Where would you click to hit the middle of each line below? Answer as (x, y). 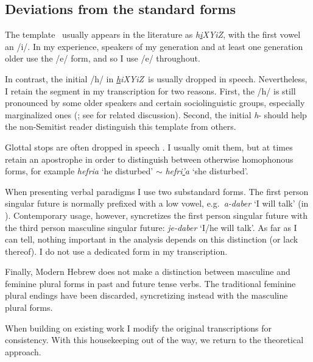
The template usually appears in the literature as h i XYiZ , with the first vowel (153, 34)
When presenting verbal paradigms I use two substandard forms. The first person (157, 191)
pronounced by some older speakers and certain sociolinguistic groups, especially (155, 103)
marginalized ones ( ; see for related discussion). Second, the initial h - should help (156, 114)
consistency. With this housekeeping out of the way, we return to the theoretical (154, 340)
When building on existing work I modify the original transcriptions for (139, 328)
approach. (23, 351)
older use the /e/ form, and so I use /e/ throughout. (103, 58)
